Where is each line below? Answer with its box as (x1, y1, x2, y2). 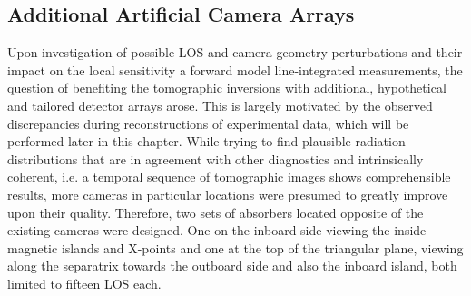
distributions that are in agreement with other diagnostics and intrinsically (7, 149, 424, 168)
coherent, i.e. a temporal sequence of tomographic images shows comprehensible (7, 167, 451, 186)
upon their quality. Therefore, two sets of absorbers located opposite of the (7, 202, 424, 222)
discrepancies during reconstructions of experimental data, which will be (7, 113, 409, 133)
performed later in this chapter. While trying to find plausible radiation (7, 132, 406, 151)
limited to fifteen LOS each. (7, 273, 162, 292)
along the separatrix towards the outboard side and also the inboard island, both (7, 256, 457, 275)
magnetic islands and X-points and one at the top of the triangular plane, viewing (7, 238, 464, 257)
